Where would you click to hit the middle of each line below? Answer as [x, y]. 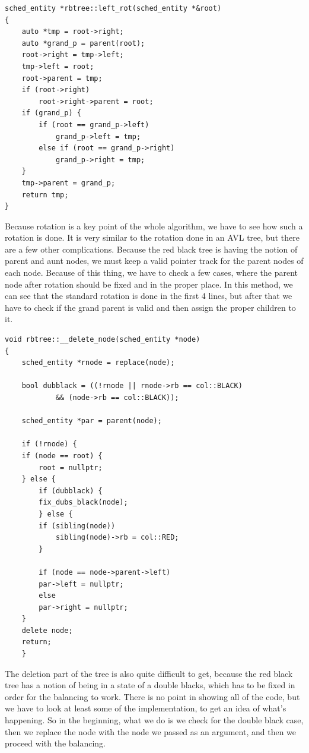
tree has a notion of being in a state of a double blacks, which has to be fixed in [150, 685]
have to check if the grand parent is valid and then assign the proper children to [150, 307]
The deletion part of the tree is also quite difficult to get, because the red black [149, 673]
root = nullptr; [71, 467]
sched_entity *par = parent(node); [92, 421]
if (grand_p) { [51, 113]
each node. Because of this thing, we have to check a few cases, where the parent [151, 272]
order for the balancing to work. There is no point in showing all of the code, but [152, 696]
